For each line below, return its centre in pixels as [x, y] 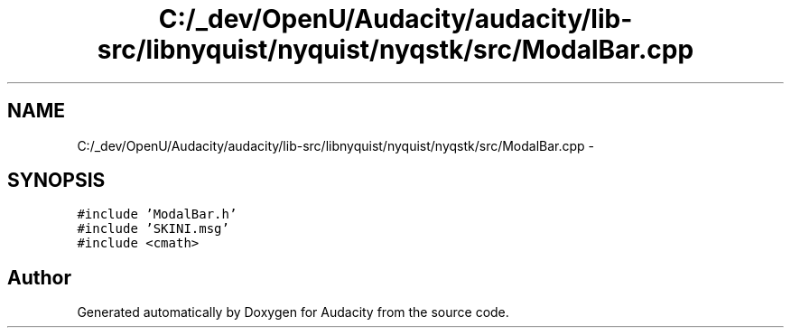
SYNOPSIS [56, 181]
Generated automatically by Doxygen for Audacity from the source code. [293, 312]
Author [39, 277]
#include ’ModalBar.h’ [157, 214]
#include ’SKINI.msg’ [153, 229]
